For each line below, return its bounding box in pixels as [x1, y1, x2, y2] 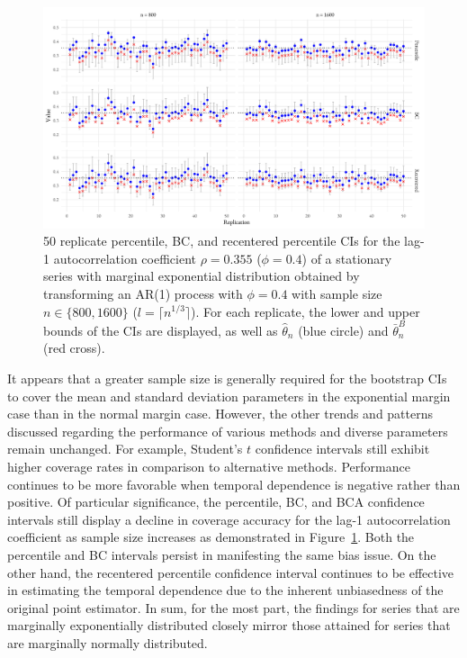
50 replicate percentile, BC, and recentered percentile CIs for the [43, 231, 400, 250]
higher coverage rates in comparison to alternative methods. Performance [7, 456, 410, 475]
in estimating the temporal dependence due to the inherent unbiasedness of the [7, 581, 444, 599]
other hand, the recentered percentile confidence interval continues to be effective [7, 563, 454, 581]
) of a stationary [301, 248, 392, 267]
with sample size [292, 284, 382, 302]
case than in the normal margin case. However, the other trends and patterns [7, 404, 434, 423]
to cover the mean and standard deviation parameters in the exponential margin [7, 386, 451, 405]
